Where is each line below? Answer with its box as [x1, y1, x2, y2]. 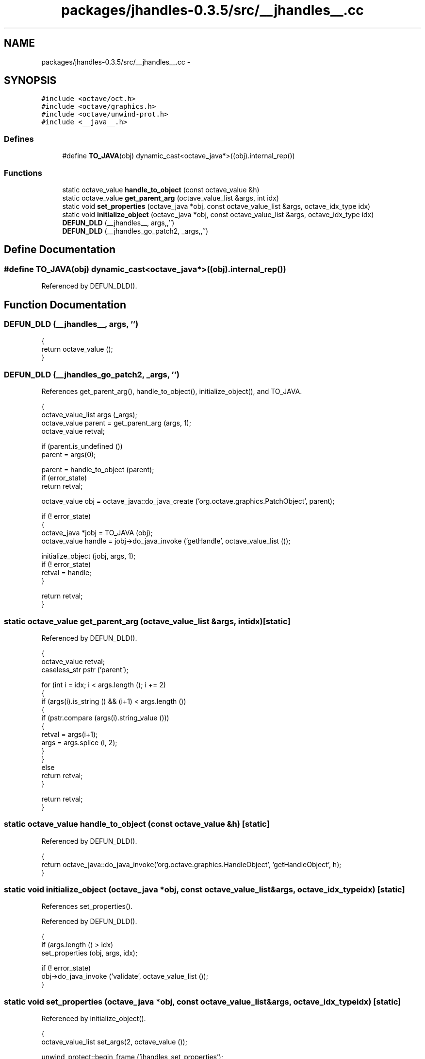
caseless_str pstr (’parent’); [41, 665, 129, 674]
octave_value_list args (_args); [41, 410, 137, 419]
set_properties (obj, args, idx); [41, 949, 138, 957]
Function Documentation [4, 298, 126, 311]
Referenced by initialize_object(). [41, 1014, 146, 1023]
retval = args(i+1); [41, 730, 98, 738]
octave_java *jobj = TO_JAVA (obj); [41, 529, 153, 537]
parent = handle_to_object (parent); [41, 465, 154, 474]
